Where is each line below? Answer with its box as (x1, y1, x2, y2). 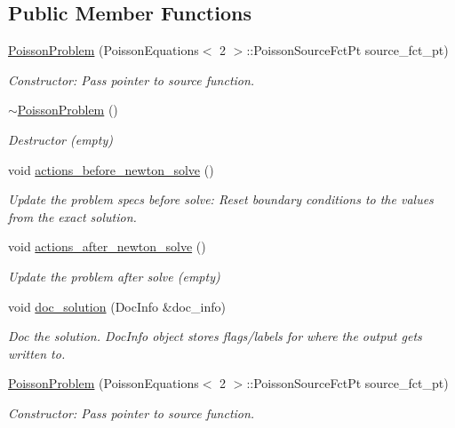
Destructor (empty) (8, 130, 113, 148)
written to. (8, 344, 66, 362)
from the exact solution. (8, 207, 137, 226)
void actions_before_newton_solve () (8, 160, 214, 178)
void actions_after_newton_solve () (8, 237, 206, 256)
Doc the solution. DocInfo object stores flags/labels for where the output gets (8, 327, 422, 345)
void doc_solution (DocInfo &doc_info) (8, 297, 226, 315)
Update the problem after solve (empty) (8, 266, 220, 285)
